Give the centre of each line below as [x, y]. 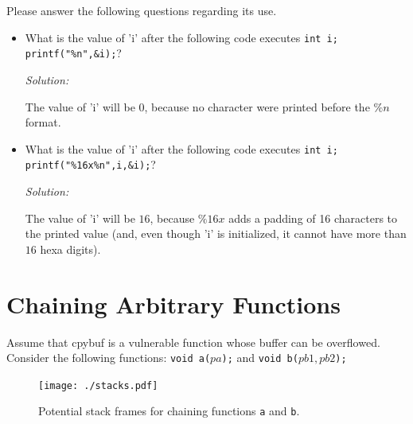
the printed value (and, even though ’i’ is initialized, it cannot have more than [216, 233]
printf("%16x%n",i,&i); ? [90, 164]
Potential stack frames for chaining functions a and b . [169, 411]
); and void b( [260, 358]
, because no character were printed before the [257, 106]
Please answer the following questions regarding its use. [142, 10]
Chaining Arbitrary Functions [173, 303]
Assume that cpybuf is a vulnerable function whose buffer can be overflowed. [193, 342]
